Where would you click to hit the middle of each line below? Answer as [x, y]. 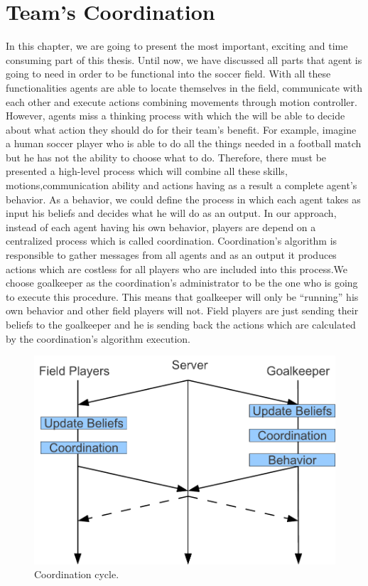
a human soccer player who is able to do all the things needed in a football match [184, 143]
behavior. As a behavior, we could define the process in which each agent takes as [183, 199]
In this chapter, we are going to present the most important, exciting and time [177, 46]
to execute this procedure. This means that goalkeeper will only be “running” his [182, 296]
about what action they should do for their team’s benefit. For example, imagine [181, 129]
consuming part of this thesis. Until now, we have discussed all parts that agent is [184, 59]
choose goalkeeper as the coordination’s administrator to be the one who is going [182, 283]
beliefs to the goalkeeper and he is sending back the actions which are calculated [181, 324]
